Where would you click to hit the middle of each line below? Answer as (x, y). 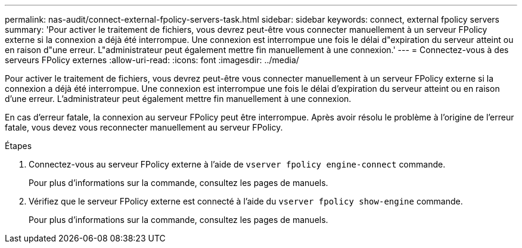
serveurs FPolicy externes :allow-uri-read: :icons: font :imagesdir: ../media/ (152, 60)
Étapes (18, 146)
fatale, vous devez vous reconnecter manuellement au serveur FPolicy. (144, 127)
